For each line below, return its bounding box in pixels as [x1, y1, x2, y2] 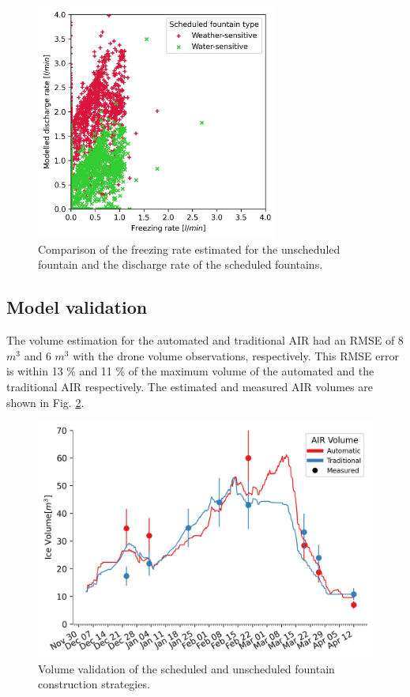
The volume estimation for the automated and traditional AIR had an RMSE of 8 [6, 332, 404, 348]
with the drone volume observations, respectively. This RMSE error [73, 347, 399, 364]
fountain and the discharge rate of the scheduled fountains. [38, 256, 323, 273]
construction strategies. [38, 676, 150, 692]
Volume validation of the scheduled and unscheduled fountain [38, 660, 335, 676]
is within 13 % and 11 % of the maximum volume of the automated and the [6, 363, 374, 379]
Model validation [6, 295, 148, 319]
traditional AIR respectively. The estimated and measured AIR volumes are [6, 378, 373, 394]
